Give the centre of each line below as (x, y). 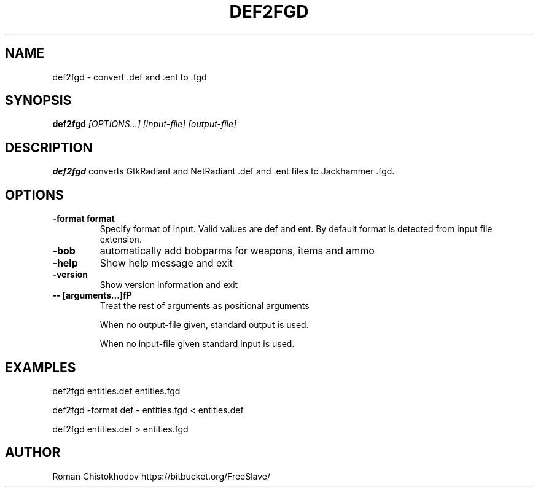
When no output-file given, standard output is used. (204, 325)
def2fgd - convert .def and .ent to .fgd (130, 77)
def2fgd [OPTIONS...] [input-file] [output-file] (145, 124)
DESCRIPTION (49, 147)
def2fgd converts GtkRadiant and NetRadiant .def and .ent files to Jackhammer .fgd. (224, 171)
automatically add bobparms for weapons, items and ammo (237, 251)
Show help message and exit (166, 263)
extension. (121, 240)
